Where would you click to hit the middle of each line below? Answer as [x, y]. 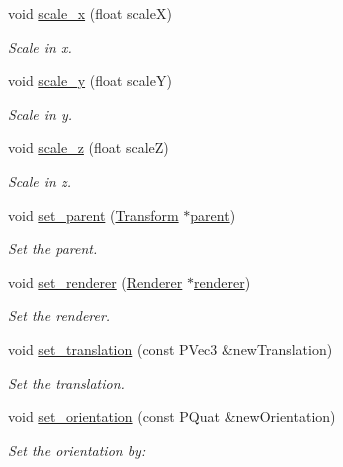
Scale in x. [40, 46]
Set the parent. [53, 248]
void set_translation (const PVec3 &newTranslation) [170, 348]
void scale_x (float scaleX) [90, 13]
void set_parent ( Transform [93, 214]
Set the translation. [66, 382]
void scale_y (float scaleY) [90, 80]
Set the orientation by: [77, 449]
